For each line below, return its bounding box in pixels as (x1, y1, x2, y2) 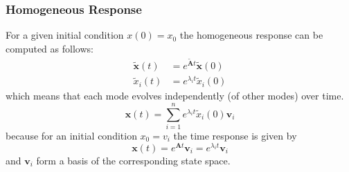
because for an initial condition (6, 128, 137, 142)
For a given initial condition (6, 28, 124, 42)
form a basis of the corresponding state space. (36, 153, 231, 167)
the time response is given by (173, 128, 297, 142)
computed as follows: (6, 41, 93, 55)
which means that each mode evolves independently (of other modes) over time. (6, 88, 344, 103)
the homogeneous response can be (179, 28, 323, 42)
